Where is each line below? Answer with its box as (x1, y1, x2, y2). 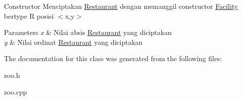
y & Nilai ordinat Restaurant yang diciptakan (4, 36, 143, 47)
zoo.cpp (4, 86, 27, 97)
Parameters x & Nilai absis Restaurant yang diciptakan (4, 27, 172, 37)
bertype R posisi (4, 10, 54, 21)
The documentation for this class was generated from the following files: (4, 53, 222, 64)
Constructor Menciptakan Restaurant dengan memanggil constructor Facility (4, 1, 238, 11)
